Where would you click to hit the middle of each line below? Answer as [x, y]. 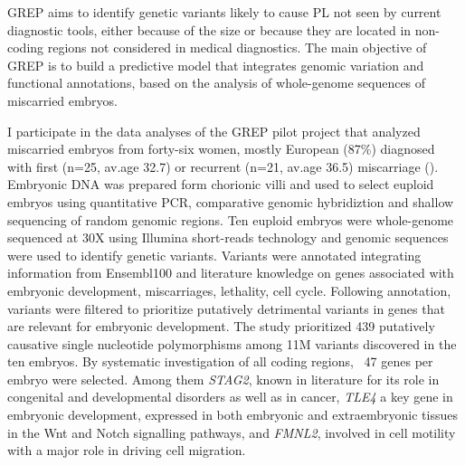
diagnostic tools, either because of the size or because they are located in [209, 29]
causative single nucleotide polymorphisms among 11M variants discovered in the [232, 343]
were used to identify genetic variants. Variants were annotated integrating [214, 255]
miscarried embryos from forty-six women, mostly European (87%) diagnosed [221, 149]
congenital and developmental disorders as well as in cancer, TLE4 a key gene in [230, 397]
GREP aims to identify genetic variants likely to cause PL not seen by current [224, 12]
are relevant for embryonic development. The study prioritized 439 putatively [221, 326]
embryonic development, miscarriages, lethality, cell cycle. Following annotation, [229, 290]
